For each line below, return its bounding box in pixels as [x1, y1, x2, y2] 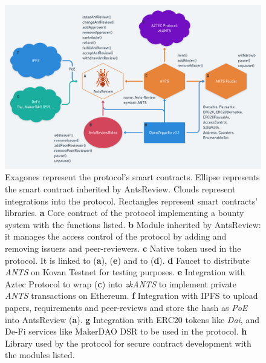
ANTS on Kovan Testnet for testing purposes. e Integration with [5, 266, 245, 278]
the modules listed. [5, 348, 75, 361]
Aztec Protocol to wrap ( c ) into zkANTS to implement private [5, 277, 237, 290]
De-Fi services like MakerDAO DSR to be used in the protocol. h [5, 325, 247, 338]
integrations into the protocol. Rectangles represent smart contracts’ [5, 194, 258, 207]
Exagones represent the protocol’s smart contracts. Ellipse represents [5, 171, 260, 183]
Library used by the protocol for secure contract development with [5, 336, 251, 349]
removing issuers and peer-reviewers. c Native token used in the [5, 241, 241, 254]
